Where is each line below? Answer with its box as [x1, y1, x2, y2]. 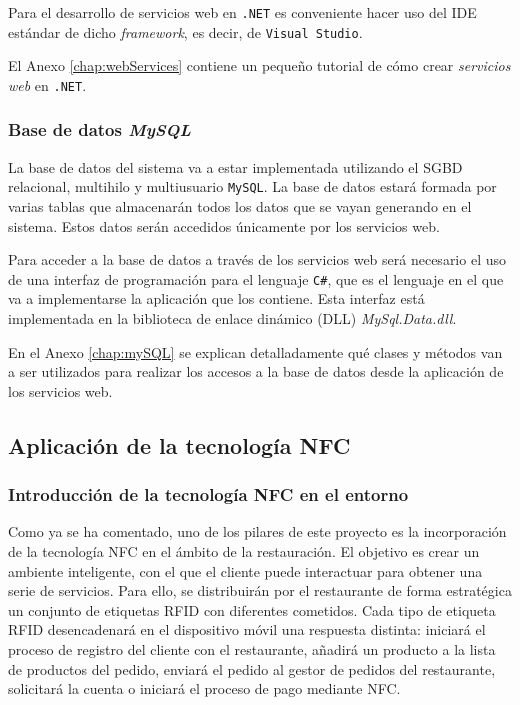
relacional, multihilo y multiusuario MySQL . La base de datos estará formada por [8, 176, 497, 197]
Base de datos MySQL [8, 117, 191, 142]
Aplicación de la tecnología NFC [8, 429, 351, 460]
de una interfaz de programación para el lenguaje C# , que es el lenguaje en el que [8, 268, 504, 289]
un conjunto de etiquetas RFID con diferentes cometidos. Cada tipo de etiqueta [8, 599, 496, 620]
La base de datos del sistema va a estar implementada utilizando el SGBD [8, 156, 463, 177]
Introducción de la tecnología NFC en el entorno [8, 482, 409, 507]
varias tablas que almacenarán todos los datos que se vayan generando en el [8, 196, 472, 217]
